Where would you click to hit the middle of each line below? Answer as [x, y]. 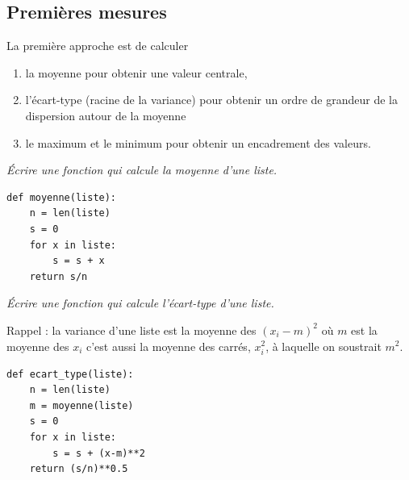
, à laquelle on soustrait [323, 346]
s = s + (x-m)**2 [99, 453]
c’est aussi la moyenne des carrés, [168, 346]
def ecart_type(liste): [70, 374]
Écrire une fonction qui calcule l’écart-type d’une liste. [140, 303]
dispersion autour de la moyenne [106, 115]
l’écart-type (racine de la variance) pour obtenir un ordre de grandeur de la [212, 100]
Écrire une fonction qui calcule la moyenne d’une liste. [142, 170]
